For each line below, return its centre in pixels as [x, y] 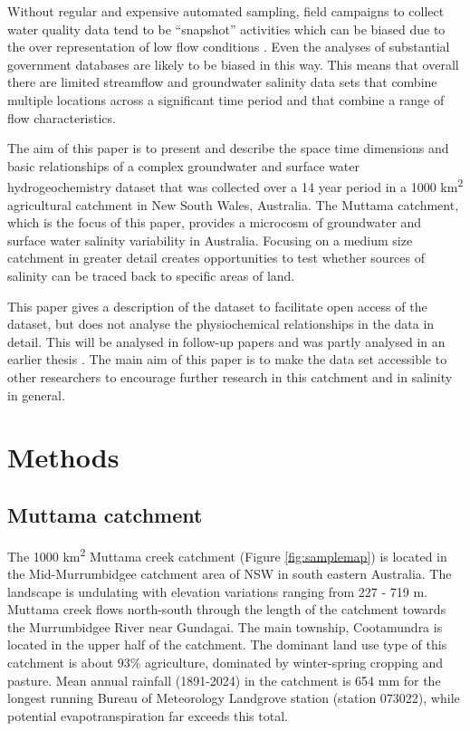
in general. [36, 394]
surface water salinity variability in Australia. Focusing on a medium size [210, 240]
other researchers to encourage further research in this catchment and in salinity [230, 376]
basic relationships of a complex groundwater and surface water [184, 165]
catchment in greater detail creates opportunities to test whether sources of [216, 258]
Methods [63, 457]
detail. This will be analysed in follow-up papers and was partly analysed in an [226, 341]
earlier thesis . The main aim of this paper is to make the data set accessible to [227, 359]
